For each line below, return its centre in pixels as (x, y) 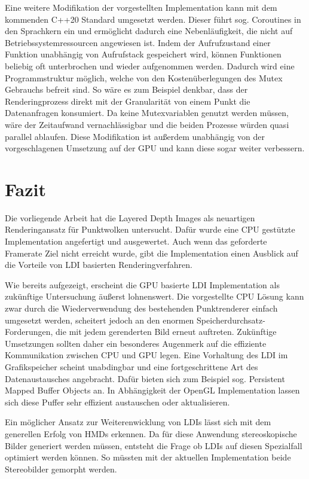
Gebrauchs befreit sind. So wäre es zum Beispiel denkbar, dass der (126, 89)
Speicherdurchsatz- (231, 320)
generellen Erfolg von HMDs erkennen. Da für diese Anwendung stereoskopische (151, 433)
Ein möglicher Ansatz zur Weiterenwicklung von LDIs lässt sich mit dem (138, 422)
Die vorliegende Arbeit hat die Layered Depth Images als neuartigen (130, 217)
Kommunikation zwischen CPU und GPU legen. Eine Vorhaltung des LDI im (146, 355)
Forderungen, (29, 332)
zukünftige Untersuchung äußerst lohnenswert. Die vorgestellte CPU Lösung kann (154, 296)
